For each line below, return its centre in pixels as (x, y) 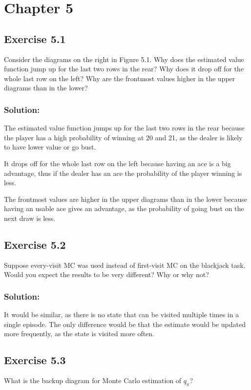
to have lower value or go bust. (50, 147)
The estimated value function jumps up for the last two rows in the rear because (124, 128)
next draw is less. (30, 218)
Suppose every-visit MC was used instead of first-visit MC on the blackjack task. (125, 265)
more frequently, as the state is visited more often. (79, 334)
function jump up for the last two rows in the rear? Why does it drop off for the (124, 69)
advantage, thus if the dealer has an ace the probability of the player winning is (123, 173)
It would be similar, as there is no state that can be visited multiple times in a (122, 314)
